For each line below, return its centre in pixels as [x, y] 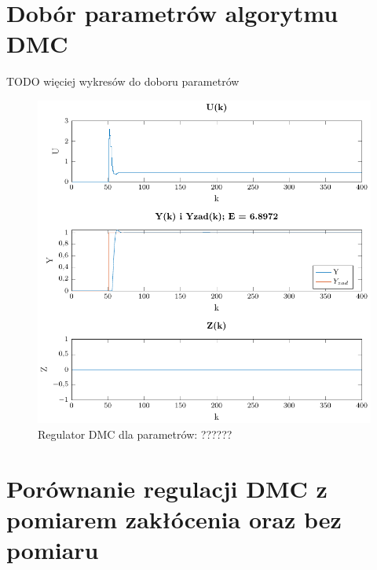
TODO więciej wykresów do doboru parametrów [123, 81]
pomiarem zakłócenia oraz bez [174, 519]
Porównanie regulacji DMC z [167, 488]
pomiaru [53, 550]
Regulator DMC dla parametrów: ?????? [135, 434]
